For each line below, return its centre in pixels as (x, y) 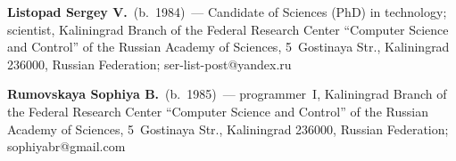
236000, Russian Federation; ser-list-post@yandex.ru (149, 64)
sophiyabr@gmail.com (66, 146)
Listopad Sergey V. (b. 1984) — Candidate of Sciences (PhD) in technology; (227, 12)
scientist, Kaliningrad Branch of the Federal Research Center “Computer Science (228, 29)
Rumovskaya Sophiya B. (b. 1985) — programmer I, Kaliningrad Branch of (227, 94)
